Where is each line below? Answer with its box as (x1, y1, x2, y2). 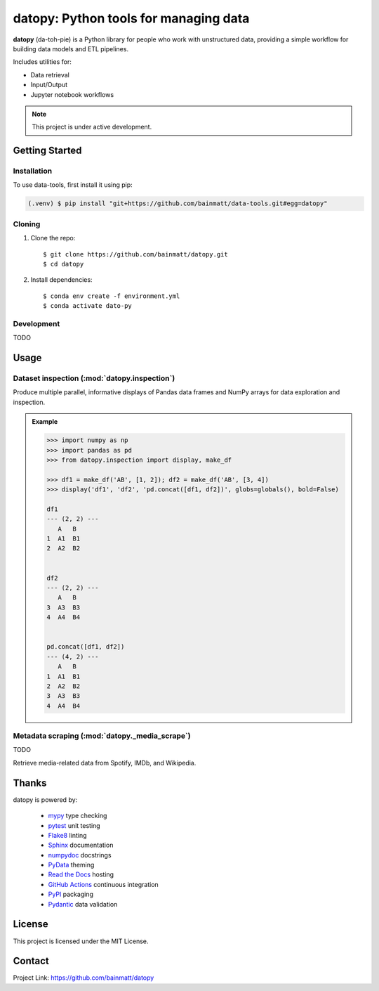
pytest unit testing (48, 821, 101, 829)
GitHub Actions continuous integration (48, 880, 159, 888)
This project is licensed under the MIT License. (13, 937, 149, 945)
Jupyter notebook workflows (30, 90, 114, 98)
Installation (13, 166, 53, 176)
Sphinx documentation (48, 841, 114, 850)
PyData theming (48, 861, 95, 869)
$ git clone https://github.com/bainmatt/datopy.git (43, 250, 228, 258)
